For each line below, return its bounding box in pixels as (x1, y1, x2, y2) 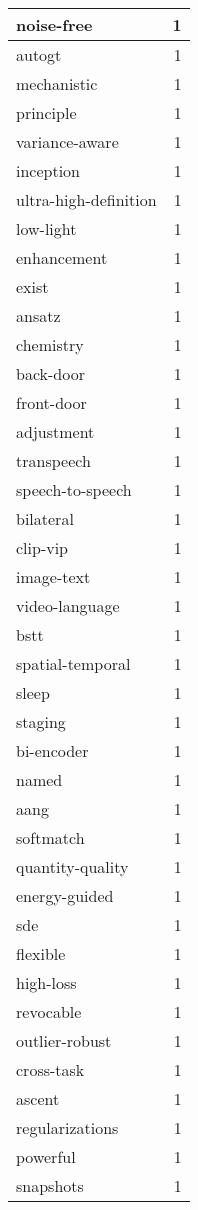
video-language (16, 594, 120, 617)
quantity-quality (16, 855, 129, 878)
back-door (16, 362, 85, 385)
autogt (16, 43, 62, 66)
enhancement (16, 246, 108, 269)
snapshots (16, 1174, 84, 1197)
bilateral (16, 507, 74, 530)
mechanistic (16, 72, 98, 95)
